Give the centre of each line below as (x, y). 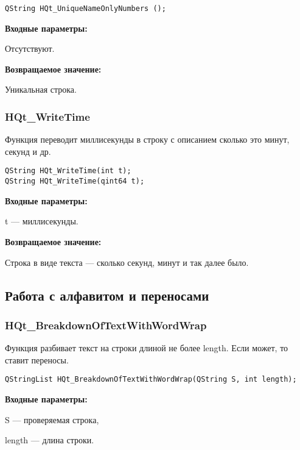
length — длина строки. (50, 440)
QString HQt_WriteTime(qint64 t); (75, 181)
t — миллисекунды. (42, 221)
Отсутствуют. (30, 48)
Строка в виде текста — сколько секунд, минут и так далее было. (127, 262)
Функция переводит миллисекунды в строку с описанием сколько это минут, (147, 139)
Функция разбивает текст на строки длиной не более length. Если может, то (147, 348)
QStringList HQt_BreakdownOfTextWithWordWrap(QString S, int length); (151, 380)
